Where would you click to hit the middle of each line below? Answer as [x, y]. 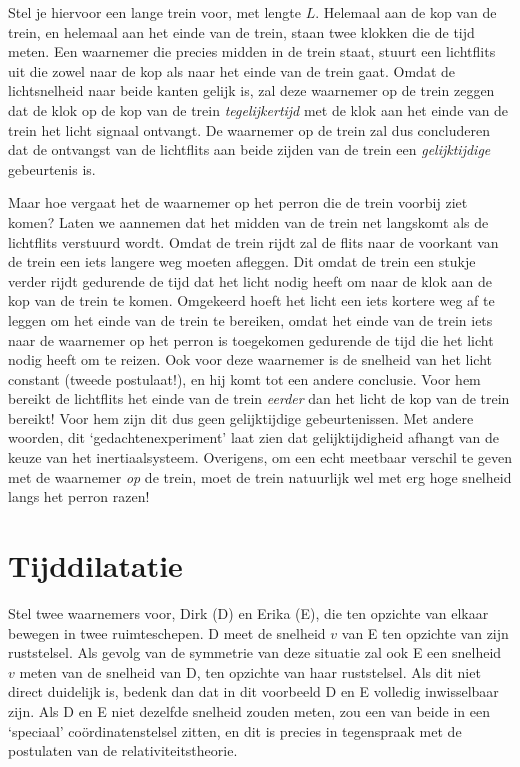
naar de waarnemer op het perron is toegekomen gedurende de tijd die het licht [251, 339]
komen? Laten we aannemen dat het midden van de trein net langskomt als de [248, 221]
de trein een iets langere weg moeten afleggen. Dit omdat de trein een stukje [242, 261]
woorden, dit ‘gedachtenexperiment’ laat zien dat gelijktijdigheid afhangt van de [253, 437]
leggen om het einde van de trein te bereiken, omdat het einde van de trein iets [250, 319]
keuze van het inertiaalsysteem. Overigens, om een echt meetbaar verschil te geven [260, 457]
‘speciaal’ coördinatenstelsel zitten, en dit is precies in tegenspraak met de [235, 730]
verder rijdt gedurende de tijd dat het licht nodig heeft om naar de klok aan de [250, 280]
